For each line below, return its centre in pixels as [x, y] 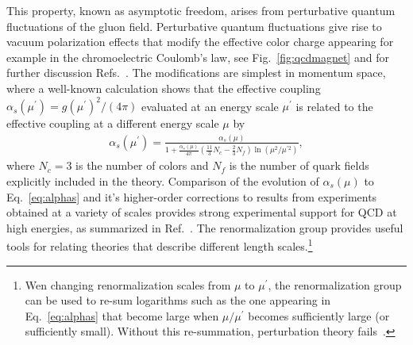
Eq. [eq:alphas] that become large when [122, 315]
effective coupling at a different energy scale [113, 123]
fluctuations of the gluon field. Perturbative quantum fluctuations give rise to [194, 26]
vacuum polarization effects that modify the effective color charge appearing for [200, 42]
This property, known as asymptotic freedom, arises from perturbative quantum [201, 10]
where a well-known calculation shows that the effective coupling [164, 88]
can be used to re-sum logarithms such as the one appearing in [178, 300]
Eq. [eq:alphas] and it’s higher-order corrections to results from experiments [192, 196]
